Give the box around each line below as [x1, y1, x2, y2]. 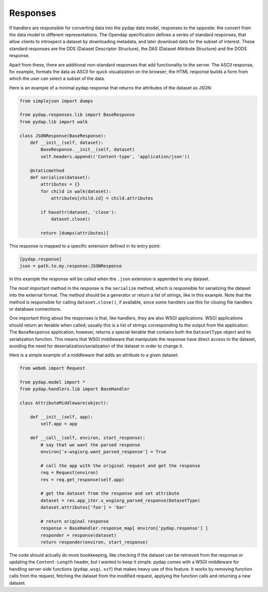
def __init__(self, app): [30, 414, 93, 420]
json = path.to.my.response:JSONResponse [19, 263, 122, 269]
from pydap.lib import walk [19, 119, 88, 124]
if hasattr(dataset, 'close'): [40, 209, 117, 215]
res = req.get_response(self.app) [40, 477, 125, 482]
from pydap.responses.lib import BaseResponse [19, 112, 135, 118]
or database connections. [9, 306, 62, 312]
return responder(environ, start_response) [40, 539, 148, 545]
